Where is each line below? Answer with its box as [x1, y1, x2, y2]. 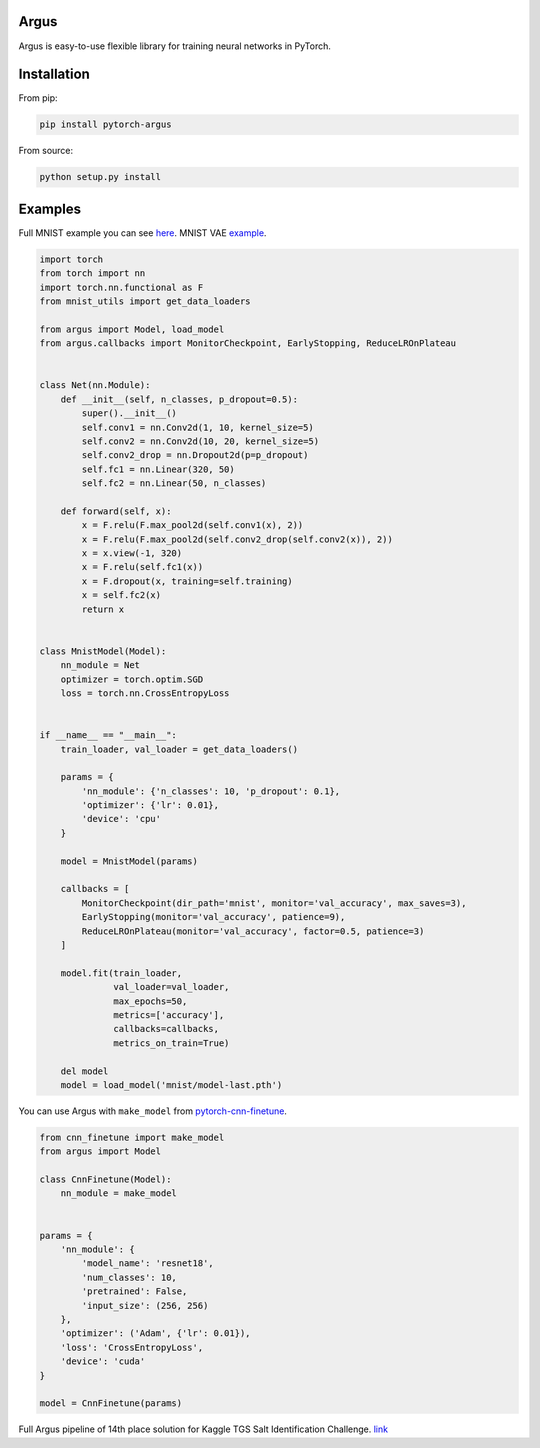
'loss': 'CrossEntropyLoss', [60, 1341, 204, 1353]
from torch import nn [39, 268, 146, 279]
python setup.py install [39, 171, 162, 183]
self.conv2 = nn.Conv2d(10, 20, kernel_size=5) [81, 435, 320, 447]
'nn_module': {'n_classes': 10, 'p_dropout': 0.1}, [81, 785, 341, 797]
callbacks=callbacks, [113, 1023, 220, 1035]
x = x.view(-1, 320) [81, 548, 183, 559]
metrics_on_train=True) [113, 1037, 230, 1049]
